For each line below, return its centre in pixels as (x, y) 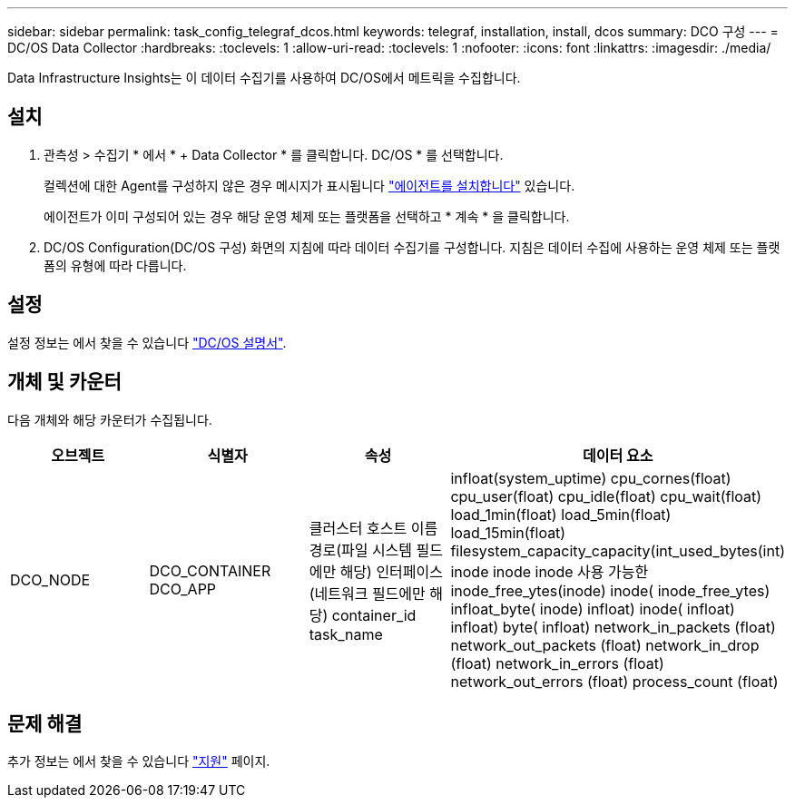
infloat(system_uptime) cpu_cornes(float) (591, 478)
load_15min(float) (508, 532)
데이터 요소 (618, 455)
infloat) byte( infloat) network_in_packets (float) (613, 627)
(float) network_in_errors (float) (557, 663)
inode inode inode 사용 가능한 (550, 571)
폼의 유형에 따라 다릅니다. (115, 265)
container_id (374, 615)
